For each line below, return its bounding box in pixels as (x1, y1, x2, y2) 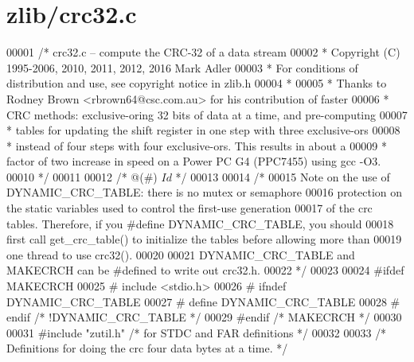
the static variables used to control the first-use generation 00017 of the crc (6, 200, 373, 216)
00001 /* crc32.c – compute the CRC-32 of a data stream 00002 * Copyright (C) (6, 44, 400, 60)
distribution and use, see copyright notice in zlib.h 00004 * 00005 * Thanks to (6, 75, 387, 91)
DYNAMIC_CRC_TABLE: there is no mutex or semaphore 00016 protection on (6, 184, 403, 200)
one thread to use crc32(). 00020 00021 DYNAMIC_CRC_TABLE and (6, 246, 355, 263)
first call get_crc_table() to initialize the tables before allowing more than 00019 (6, 231, 402, 247)
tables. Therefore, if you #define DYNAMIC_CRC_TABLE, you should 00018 (6, 215, 394, 232)
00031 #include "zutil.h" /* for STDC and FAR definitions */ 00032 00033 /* (6, 324, 387, 341)
